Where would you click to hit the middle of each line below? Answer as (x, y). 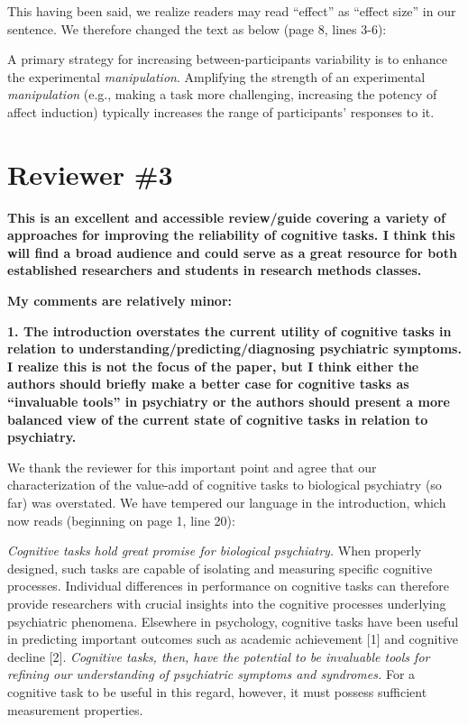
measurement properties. (75, 709)
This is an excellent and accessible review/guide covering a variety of (226, 217)
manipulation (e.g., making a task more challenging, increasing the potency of (222, 94)
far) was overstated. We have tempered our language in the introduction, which (227, 502)
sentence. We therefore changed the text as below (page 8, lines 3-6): (197, 28)
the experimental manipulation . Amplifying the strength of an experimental (216, 76)
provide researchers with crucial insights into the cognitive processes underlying (227, 603)
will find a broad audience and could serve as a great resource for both (232, 252)
